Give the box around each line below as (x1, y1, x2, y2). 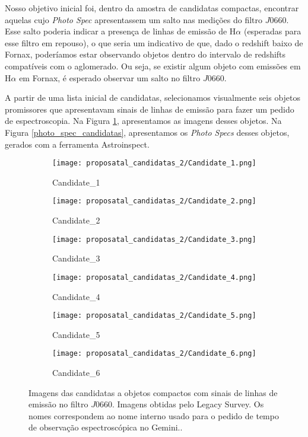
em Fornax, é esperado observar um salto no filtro (19, 71, 201, 84)
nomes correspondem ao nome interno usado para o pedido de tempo (28, 409, 279, 422)
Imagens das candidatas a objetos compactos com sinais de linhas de (28, 386, 278, 398)
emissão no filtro (28, 398, 88, 410)
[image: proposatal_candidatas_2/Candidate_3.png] (52, 235, 256, 244)
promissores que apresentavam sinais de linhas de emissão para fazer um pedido (5, 103, 294, 115)
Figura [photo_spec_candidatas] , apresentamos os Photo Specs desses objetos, (5, 126, 290, 138)
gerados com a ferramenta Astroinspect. (5, 138, 150, 150)
